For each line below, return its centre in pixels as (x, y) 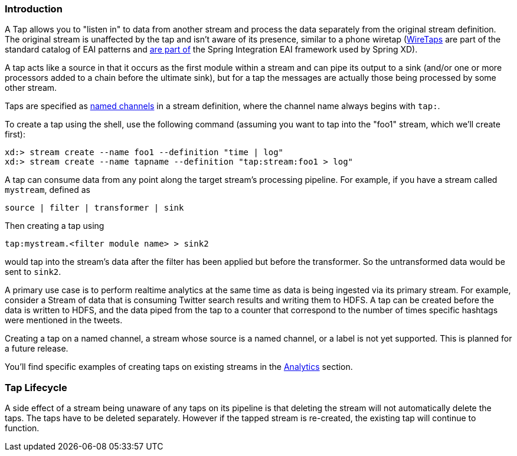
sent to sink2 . (33, 272)
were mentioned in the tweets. (64, 320)
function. (22, 428)
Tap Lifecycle (36, 387)
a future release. (37, 349)
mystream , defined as (48, 190)
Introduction (34, 9)
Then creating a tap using (55, 226)
